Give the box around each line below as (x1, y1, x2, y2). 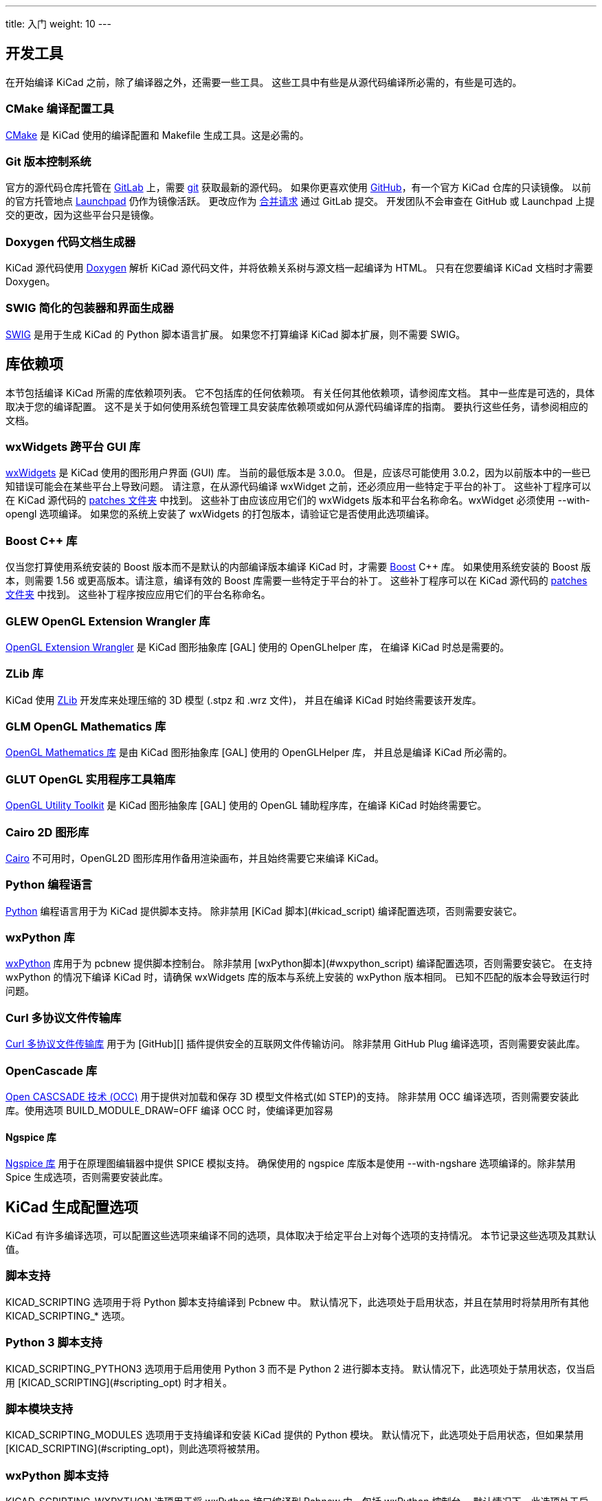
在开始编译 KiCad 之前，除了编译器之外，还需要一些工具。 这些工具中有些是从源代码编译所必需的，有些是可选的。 (5, 76, 522, 88)
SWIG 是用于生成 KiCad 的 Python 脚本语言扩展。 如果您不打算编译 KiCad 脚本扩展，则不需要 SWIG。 (5, 328, 466, 340)
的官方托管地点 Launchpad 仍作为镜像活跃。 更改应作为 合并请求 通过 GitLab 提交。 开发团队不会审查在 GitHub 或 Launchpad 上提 (5, 195, 595, 208)
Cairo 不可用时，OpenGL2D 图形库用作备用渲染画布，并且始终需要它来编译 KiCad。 (5, 852, 385, 864)
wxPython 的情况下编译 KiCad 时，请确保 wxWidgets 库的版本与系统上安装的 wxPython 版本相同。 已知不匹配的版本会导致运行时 (5, 971, 590, 983)
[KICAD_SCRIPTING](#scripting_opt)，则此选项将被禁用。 (5, 1443, 266, 1455)
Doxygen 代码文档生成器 (5, 234, 136, 249)
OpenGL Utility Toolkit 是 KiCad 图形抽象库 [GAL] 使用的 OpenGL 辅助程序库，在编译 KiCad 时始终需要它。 (5, 799, 487, 812)
